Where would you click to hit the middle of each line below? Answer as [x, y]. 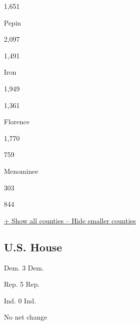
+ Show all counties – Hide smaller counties [70, 220]
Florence [17, 122]
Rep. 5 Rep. [22, 284]
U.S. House [33, 247]
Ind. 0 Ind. [20, 300]
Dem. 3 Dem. [24, 267]
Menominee [21, 171]
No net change [26, 317]
